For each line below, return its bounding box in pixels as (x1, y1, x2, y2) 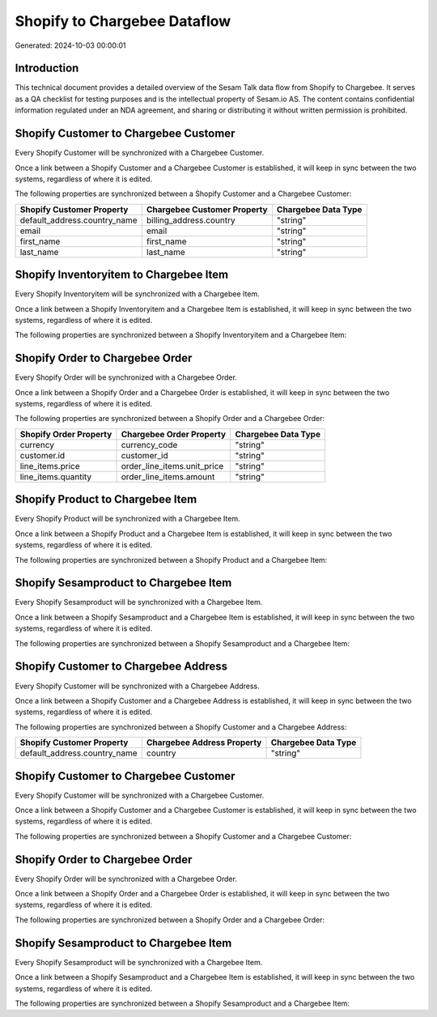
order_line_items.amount (121, 470, 215, 482)
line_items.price (19, 460, 80, 471)
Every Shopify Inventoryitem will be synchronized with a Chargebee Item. (15, 289, 260, 299)
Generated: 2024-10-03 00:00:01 (15, 40, 126, 50)
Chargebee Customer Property (146, 203, 268, 215)
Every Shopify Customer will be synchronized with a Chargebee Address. (15, 681, 261, 691)
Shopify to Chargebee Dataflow (15, 12, 231, 30)
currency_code (121, 439, 178, 450)
